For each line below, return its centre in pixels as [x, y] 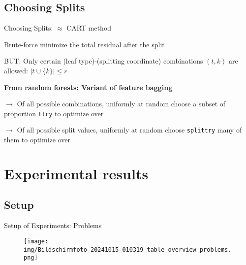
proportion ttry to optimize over [54, 113]
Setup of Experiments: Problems [53, 225]
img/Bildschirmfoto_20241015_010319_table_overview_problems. [128, 249]
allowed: [16, 70]
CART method [89, 28]
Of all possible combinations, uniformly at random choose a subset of [121, 104]
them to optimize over [37, 140]
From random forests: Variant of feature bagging [88, 87]
